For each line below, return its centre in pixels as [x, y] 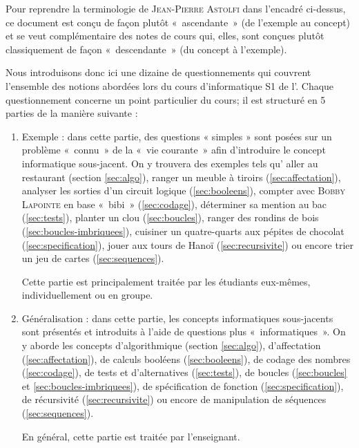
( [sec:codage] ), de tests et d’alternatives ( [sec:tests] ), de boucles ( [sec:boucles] [184, 372]
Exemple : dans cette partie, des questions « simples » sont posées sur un [177, 136]
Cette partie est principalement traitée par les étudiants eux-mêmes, [166, 281]
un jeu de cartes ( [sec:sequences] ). [93, 258]
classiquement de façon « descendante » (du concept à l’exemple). [146, 49]
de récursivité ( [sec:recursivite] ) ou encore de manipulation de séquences [174, 399]
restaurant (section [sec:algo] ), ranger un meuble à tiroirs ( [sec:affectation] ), [181, 177]
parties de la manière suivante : [72, 113]
